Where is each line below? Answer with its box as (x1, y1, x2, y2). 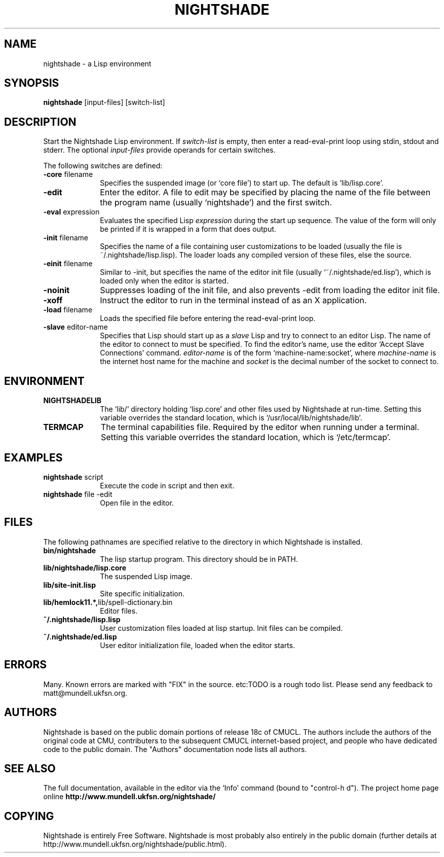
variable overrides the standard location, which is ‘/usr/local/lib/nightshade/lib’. (100, 413, 362, 422)
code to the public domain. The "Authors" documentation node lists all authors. (43, 744, 307, 754)
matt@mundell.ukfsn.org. (43, 688, 128, 697)
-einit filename (43, 259, 93, 268)
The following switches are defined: (43, 161, 163, 170)
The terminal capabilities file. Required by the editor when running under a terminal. (100, 422, 420, 433)
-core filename (43, 170, 93, 179)
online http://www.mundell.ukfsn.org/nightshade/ (43, 792, 216, 801)
